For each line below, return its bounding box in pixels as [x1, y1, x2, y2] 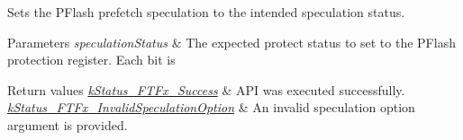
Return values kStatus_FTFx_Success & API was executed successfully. [7, 80, 405, 99]
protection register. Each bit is [7, 50, 176, 69]
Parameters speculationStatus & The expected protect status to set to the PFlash [7, 32, 456, 51]
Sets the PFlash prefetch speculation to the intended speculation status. [7, 3, 405, 21]
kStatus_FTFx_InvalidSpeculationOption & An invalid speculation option [7, 98, 415, 117]
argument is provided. [7, 115, 128, 134]
